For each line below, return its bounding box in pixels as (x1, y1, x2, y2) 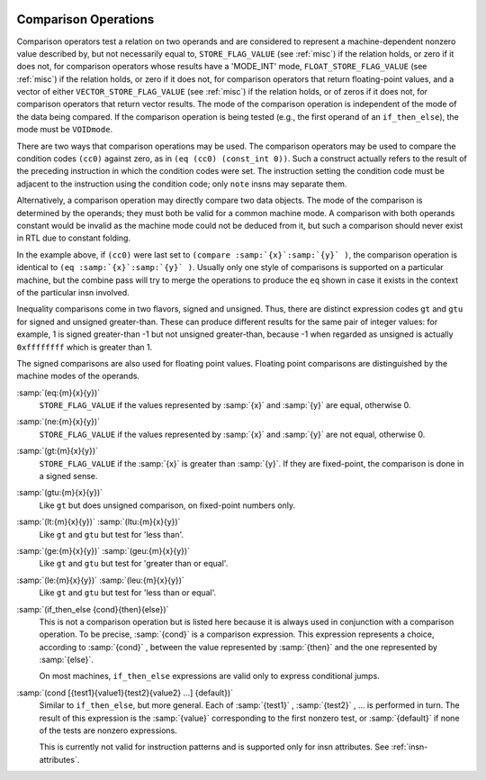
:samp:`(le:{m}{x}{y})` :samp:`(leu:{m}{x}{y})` (16, 575, 184, 585)
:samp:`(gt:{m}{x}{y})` (16, 446, 99, 457)
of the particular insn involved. (16, 286, 130, 297)
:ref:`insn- (391, 741, 428, 752)
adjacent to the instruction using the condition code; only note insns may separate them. (16, 178, 347, 189)
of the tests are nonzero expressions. (39, 725, 177, 736)
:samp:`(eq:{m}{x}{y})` (16, 387, 101, 398)
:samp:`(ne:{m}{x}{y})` (16, 416, 101, 427)
